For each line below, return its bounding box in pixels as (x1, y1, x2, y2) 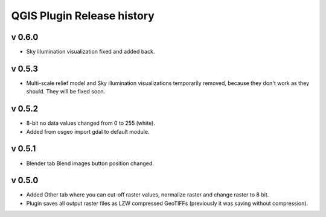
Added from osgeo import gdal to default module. (26, 128, 150, 135)
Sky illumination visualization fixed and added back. (26, 48, 155, 55)
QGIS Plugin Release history (11, 9, 155, 22)
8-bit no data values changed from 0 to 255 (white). (26, 119, 155, 127)
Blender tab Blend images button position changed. (26, 160, 154, 167)
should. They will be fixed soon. (26, 88, 106, 95)
